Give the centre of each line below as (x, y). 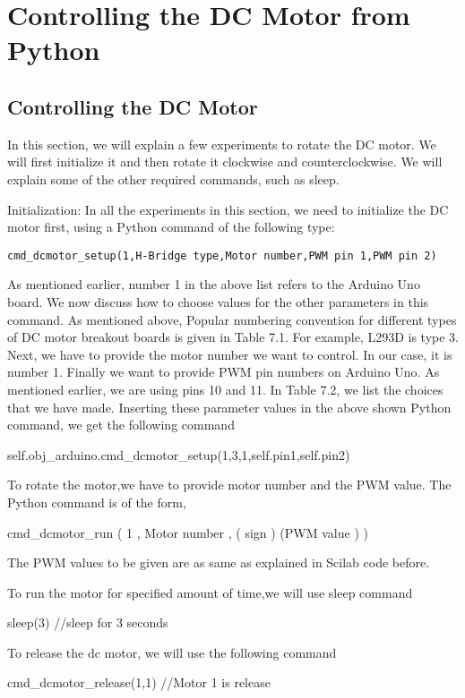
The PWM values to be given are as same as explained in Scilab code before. (219, 562)
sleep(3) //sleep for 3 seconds (88, 622)
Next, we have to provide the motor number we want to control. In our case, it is (230, 354)
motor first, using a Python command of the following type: (171, 227)
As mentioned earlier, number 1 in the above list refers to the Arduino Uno (214, 284)
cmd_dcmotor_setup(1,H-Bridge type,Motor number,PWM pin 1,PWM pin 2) (222, 255)
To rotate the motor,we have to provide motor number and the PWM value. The (229, 485)
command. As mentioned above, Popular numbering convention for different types (232, 319)
